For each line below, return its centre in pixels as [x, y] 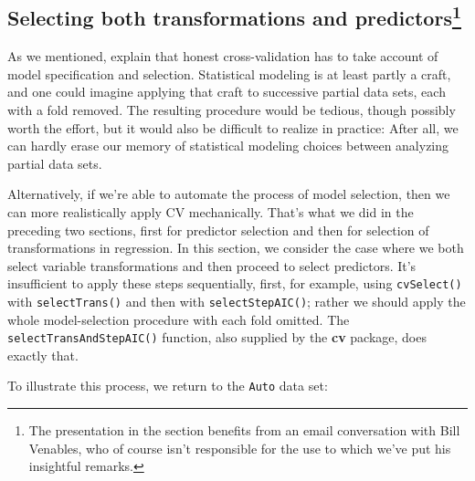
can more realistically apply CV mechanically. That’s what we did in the [211, 211]
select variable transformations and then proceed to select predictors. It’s [212, 265]
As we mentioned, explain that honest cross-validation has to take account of [223, 56]
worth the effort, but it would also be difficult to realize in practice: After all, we [233, 127]
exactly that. [43, 355]
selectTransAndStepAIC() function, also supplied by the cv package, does [217, 337]
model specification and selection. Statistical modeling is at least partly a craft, [229, 73]
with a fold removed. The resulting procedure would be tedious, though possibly [232, 109]
